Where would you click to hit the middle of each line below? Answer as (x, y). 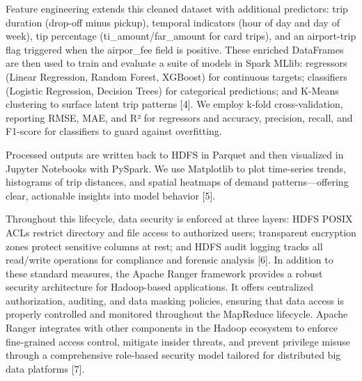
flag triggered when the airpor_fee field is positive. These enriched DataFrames (175, 49)
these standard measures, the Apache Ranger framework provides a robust (164, 273)
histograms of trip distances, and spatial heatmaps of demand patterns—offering (177, 182)
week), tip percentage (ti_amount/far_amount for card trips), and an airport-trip (181, 36)
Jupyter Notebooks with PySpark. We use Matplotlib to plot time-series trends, (176, 168)
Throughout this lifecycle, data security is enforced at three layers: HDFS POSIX (179, 219)
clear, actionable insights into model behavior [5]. (111, 195)
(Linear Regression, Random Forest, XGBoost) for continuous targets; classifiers (176, 76)
